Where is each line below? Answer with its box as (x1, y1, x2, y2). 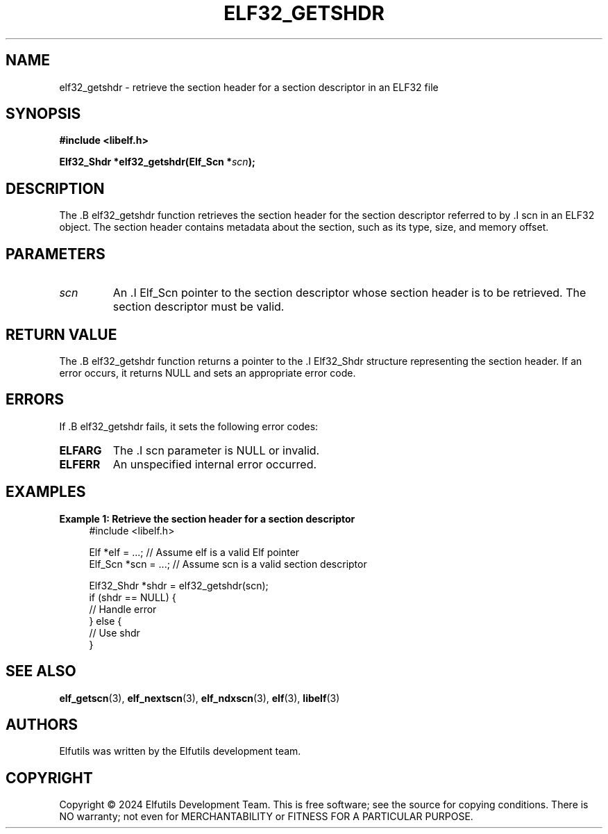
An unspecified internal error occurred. (112, 457, 317, 471)
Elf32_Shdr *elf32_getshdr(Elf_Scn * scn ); (59, 156, 255, 168)
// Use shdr (89, 626, 140, 639)
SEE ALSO (6, 662, 76, 680)
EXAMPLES (6, 483, 86, 501)
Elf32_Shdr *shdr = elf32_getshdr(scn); (89, 579, 269, 591)
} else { (89, 614, 122, 627)
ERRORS (6, 391, 65, 409)
